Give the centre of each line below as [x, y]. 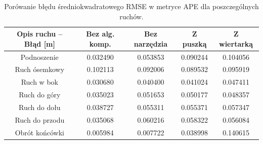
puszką [194, 43]
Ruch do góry [40, 95]
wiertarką [236, 43]
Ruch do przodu [40, 119]
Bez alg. [100, 34]
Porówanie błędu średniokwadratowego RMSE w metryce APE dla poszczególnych [131, 6]
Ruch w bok [39, 82]
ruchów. [131, 16]
